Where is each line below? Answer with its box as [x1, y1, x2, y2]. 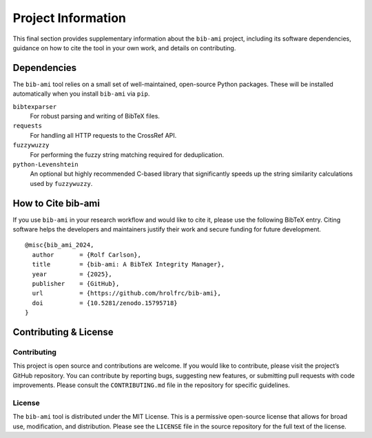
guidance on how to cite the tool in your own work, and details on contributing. [12, 43, 236, 52]
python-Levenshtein [12, 160, 79, 168]
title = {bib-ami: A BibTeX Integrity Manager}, [32, 260, 225, 269]
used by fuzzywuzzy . [30, 179, 93, 187]
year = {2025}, [32, 270, 113, 278]
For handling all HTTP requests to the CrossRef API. [30, 131, 177, 139]
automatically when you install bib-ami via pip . [12, 90, 150, 98]
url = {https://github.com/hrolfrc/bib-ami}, [32, 289, 222, 298]
